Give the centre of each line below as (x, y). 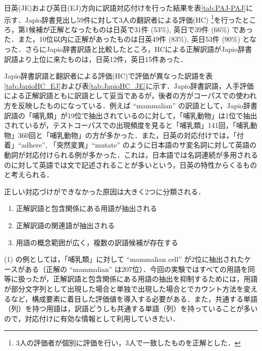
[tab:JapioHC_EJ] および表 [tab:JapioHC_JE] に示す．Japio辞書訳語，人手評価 (129, 85)
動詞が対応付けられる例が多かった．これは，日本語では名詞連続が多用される (131, 154)
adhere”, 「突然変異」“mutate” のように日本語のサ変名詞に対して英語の (139, 145)
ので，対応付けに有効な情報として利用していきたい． (92, 318)
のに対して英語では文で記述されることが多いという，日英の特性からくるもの (130, 164)
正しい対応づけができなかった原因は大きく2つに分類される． (105, 191)
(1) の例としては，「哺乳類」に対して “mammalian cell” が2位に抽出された (124, 259)
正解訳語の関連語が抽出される (65, 225)
